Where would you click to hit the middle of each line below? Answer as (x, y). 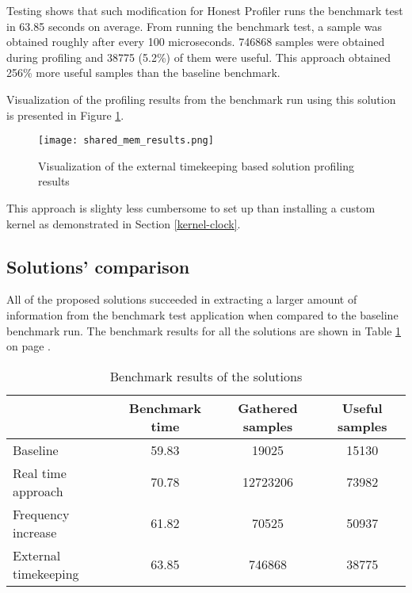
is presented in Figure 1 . (65, 115)
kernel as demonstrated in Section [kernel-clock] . (124, 223)
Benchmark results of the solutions (206, 376)
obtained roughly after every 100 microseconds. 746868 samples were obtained (196, 42)
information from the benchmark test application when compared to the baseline (202, 314)
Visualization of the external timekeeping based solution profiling (196, 165)
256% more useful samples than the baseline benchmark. (143, 73)
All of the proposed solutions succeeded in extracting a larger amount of (182, 299)
